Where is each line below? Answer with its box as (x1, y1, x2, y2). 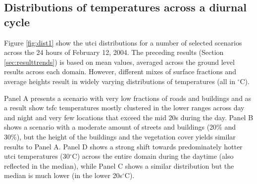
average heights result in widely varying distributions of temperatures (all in (4, 76, 235, 86)
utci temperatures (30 (4, 151, 70, 161)
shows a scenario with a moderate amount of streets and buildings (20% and (4, 122, 236, 132)
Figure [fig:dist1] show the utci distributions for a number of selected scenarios (4, 37, 242, 47)
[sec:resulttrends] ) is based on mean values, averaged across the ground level (4, 56, 235, 67)
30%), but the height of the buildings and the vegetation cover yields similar (4, 131, 236, 141)
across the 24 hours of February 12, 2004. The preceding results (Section (4, 47, 224, 57)
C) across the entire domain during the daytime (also (72, 151, 234, 161)
